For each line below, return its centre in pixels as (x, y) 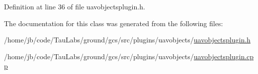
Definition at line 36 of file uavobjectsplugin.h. (75, 6)
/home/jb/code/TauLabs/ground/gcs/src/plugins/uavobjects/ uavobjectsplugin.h (127, 40)
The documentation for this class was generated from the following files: (114, 23)
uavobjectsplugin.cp (224, 56)
